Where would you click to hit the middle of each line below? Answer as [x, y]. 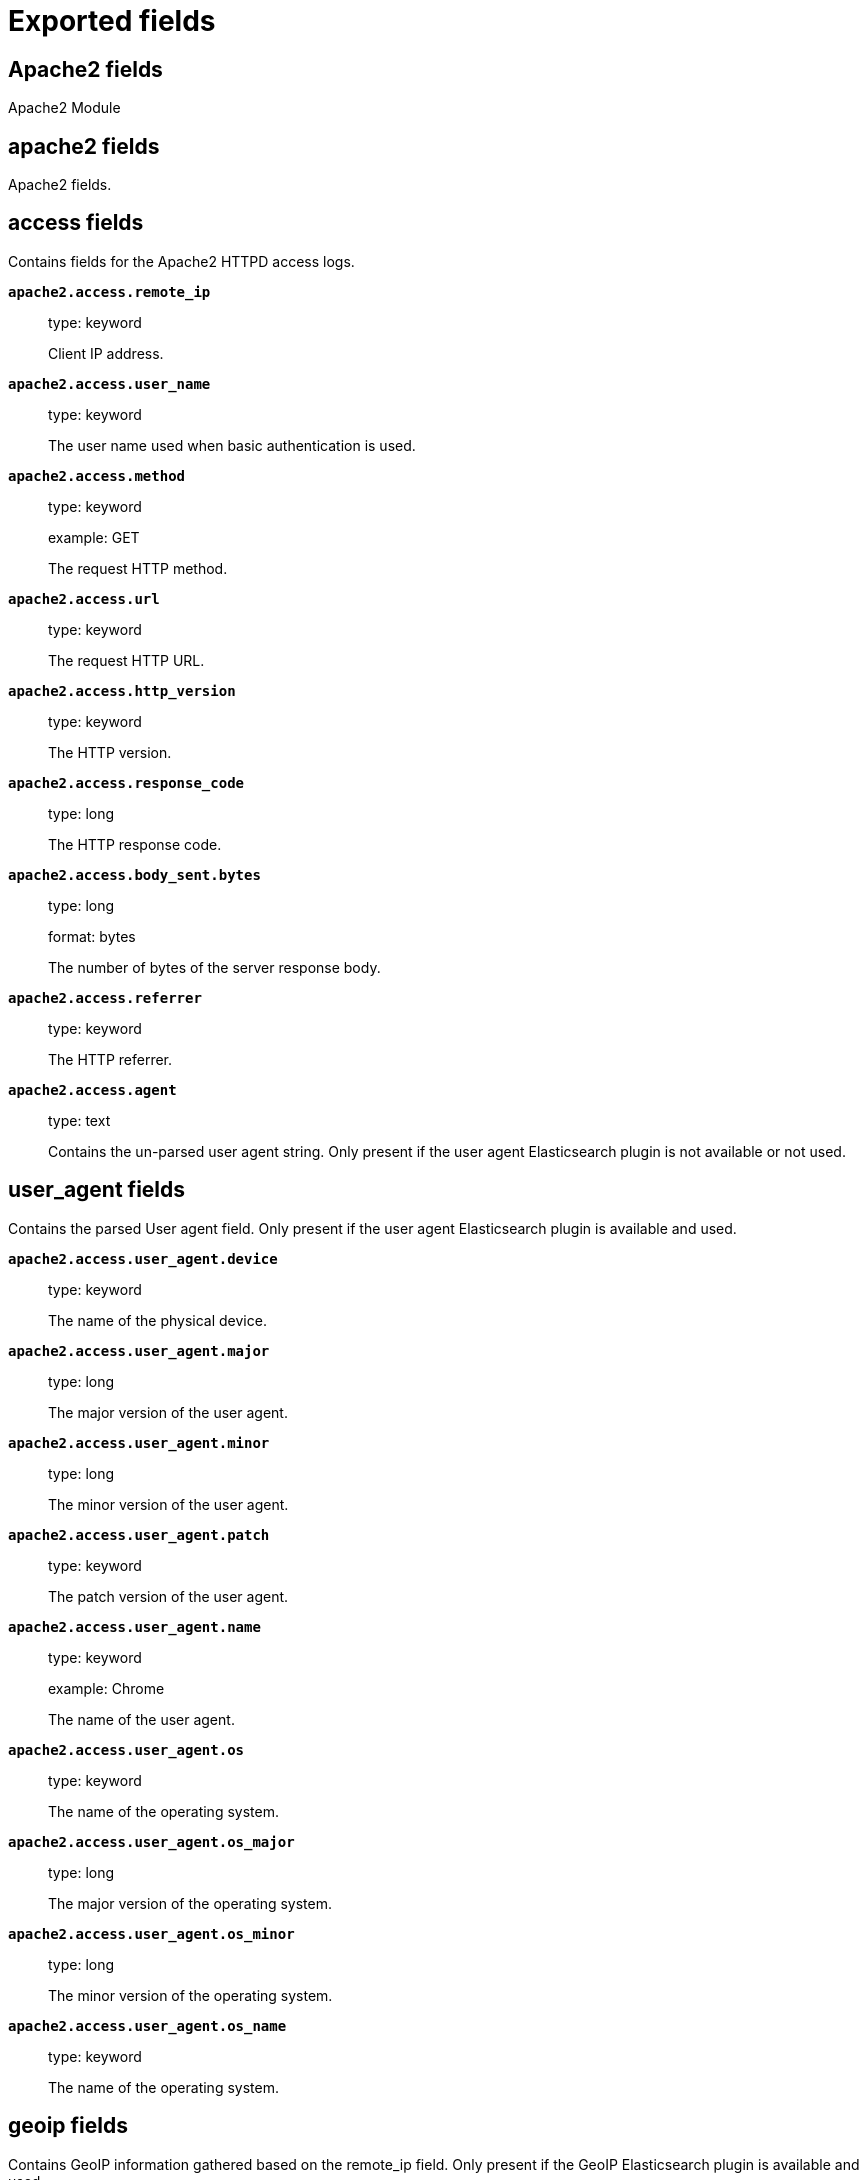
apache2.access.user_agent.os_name [147, 2025]
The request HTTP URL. [126, 660]
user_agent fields [97, 1190]
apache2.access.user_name [109, 383]
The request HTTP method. [138, 568]
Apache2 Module [64, 108]
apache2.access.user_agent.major [139, 1350]
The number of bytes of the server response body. [214, 967]
